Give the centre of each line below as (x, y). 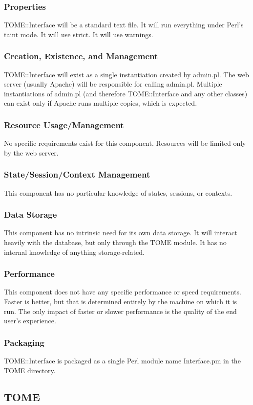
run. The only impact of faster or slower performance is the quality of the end (120, 311)
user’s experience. (30, 321)
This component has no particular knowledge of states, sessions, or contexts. (118, 192)
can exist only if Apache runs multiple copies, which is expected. (101, 103)
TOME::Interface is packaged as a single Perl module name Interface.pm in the (122, 361)
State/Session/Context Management (77, 174)
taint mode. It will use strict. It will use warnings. (79, 34)
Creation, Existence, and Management (81, 56)
